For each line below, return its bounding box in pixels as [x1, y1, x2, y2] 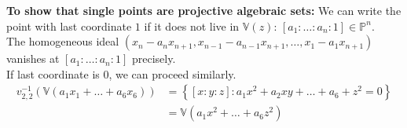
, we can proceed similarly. [108, 65, 236, 82]
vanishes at [6, 50, 60, 67]
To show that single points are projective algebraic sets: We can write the [6, 2, 401, 18]
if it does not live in [144, 17, 240, 34]
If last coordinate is [6, 65, 100, 82]
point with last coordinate [6, 17, 132, 34]
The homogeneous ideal [6, 33, 119, 49]
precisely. [132, 50, 176, 67]
